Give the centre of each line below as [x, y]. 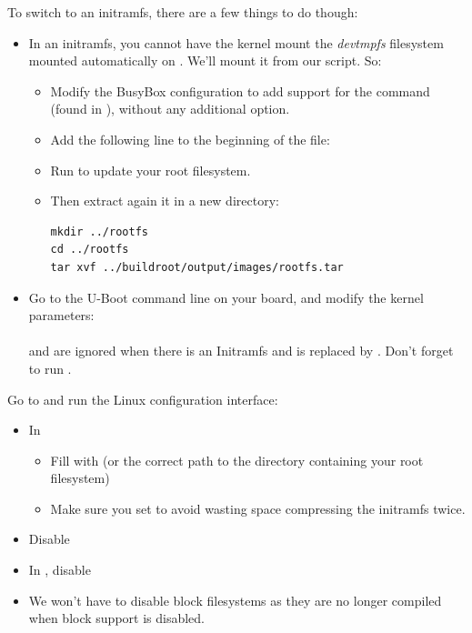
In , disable [60, 570]
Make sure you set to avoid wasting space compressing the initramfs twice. [258, 508]
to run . [50, 368]
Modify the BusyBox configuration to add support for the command [240, 90]
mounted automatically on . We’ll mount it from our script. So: [205, 60]
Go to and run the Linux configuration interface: [143, 399]
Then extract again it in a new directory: [165, 201]
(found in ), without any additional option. [170, 109]
